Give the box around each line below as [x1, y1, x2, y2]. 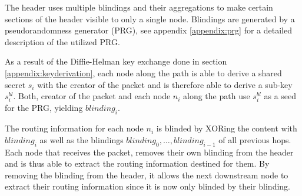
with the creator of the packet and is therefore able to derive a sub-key [37, 78, 293, 90]
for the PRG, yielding [5, 102, 83, 114]
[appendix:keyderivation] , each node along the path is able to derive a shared [5, 66, 282, 79]
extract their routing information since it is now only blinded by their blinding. [5, 180, 290, 192]
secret [5, 78, 26, 90]
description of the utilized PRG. [5, 35, 120, 48]
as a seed [264, 90, 297, 102]
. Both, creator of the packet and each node [13, 90, 171, 102]
